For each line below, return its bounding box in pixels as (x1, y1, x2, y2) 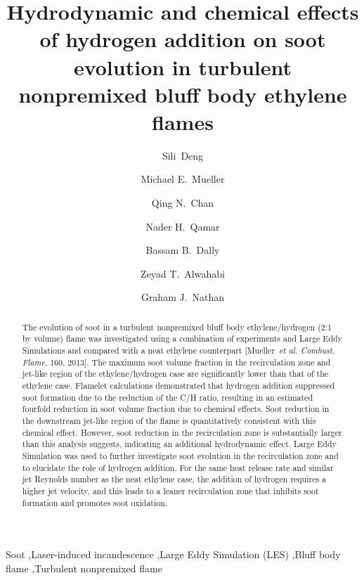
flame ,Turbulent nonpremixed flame (6, 560, 162, 575)
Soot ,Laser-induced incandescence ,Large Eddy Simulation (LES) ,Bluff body (6, 547, 341, 562)
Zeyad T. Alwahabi (141, 266, 225, 281)
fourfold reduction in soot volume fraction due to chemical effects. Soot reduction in (22, 403, 330, 415)
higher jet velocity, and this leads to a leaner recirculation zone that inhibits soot (22, 485, 319, 497)
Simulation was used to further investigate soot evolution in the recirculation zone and (22, 450, 339, 462)
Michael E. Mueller (141, 172, 225, 186)
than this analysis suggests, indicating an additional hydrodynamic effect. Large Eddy (22, 438, 337, 450)
